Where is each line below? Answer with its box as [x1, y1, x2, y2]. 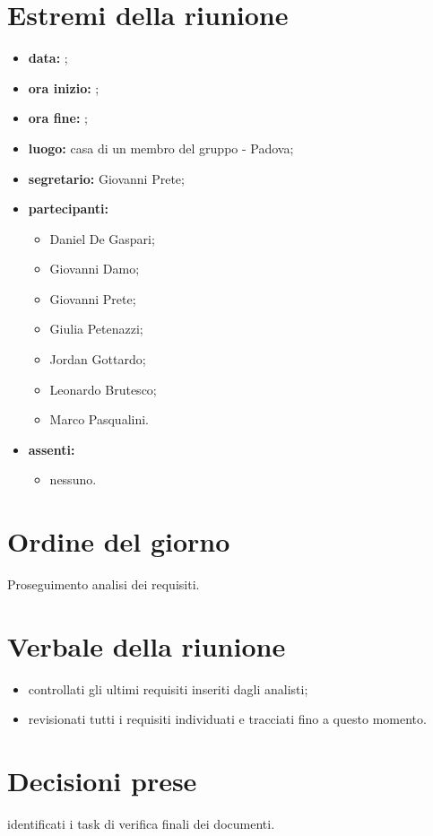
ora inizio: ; [28, 78, 100, 97]
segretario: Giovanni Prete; [28, 169, 185, 187]
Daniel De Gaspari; [49, 229, 155, 248]
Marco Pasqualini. [49, 410, 149, 429]
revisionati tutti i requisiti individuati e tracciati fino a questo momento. [28, 710, 427, 728]
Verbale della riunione [7, 627, 286, 664]
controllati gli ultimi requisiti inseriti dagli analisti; [28, 679, 308, 698]
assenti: [28, 440, 75, 458]
